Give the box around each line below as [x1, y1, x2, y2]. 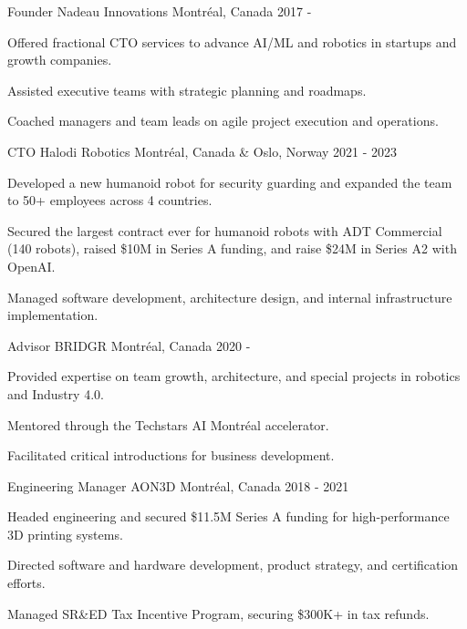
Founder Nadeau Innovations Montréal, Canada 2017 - [7, 2, 312, 20]
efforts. [7, 573, 46, 593]
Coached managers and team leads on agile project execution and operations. [7, 111, 439, 130]
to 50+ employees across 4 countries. [7, 191, 213, 210]
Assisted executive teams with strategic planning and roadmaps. [7, 80, 367, 99]
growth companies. [7, 50, 112, 69]
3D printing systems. [7, 524, 123, 543]
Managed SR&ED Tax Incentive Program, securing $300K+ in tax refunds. [7, 603, 430, 623]
